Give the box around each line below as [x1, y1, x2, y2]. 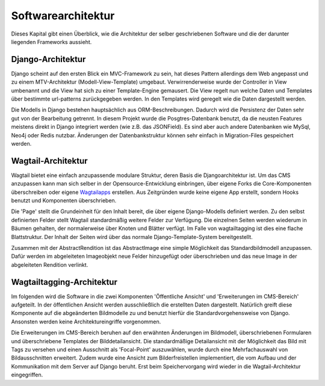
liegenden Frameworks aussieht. [11, 38, 92, 45]
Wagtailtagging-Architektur [11, 277, 117, 287]
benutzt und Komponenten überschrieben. [11, 197, 117, 204]
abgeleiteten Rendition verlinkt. [11, 261, 88, 268]
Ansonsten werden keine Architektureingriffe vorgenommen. [11, 318, 161, 325]
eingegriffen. [11, 371, 43, 379]
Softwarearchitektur [11, 9, 115, 22]
